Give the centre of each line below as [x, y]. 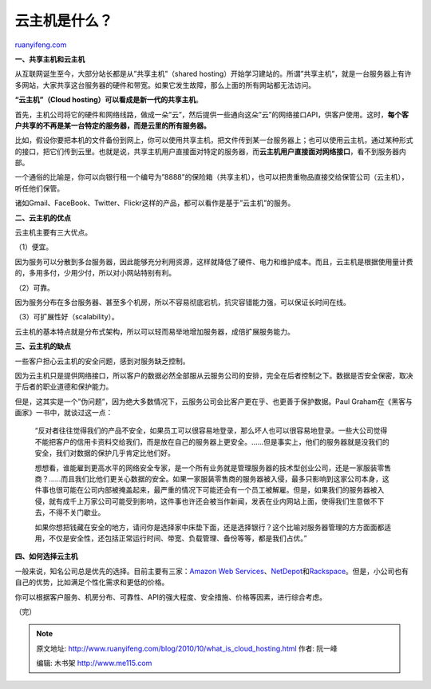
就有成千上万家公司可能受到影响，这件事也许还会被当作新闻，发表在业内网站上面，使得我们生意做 [209, 501]
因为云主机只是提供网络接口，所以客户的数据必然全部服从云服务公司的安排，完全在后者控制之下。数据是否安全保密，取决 [214, 375]
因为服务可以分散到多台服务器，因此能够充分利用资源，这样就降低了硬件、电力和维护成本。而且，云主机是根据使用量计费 [214, 261]
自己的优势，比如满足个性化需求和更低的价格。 [92, 582]
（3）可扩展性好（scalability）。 [67, 317]
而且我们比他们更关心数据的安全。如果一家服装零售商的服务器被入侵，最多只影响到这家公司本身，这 [225, 479]
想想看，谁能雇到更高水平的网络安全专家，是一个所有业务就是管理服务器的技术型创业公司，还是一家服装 [206, 468]
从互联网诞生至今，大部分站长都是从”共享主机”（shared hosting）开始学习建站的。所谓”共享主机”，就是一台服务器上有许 [213, 74]
